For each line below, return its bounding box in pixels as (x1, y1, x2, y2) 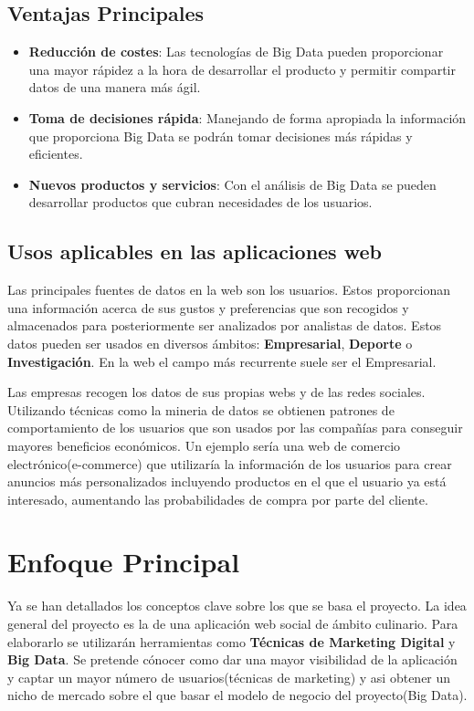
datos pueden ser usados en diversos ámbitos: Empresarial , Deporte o (7, 333, 413, 352)
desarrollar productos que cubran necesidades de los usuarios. (28, 193, 373, 212)
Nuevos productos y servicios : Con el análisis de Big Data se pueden (28, 174, 437, 193)
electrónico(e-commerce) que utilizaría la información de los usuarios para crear (7, 454, 452, 473)
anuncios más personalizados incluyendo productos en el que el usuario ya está (7, 472, 447, 491)
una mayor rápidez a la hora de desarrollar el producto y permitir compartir (28, 59, 457, 78)
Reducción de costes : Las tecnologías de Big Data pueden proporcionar (28, 42, 444, 61)
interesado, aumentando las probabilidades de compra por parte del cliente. (7, 489, 428, 508)
